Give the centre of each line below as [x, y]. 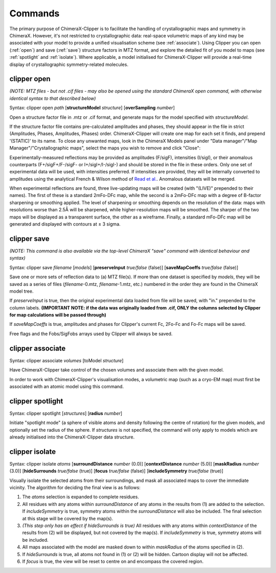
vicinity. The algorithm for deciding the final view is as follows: [75, 488]
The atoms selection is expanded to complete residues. [80, 497]
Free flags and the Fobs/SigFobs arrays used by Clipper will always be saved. [91, 334]
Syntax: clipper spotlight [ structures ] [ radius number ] [66, 413]
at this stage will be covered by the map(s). [68, 518]
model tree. [21, 291]
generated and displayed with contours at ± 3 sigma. [65, 224]
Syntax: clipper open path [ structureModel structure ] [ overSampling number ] [92, 108]
